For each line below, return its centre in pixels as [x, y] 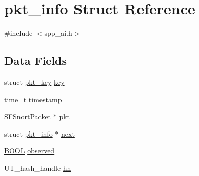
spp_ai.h [58, 33]
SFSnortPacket [28, 116]
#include [18, 33]
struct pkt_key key [34, 82]
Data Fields [36, 61]
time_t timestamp [33, 99]
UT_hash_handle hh [38, 168]
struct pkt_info [28, 133]
